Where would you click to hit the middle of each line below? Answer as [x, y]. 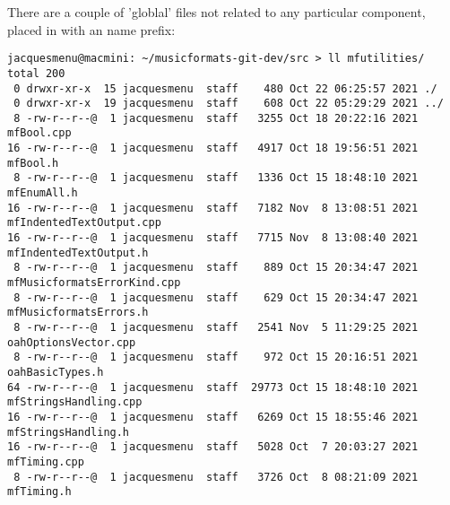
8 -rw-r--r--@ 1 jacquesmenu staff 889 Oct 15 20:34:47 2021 [216, 268]
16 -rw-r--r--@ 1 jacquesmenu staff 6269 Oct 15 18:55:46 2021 [213, 417]
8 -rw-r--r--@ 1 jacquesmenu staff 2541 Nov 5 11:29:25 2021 [216, 327]
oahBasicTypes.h [56, 372]
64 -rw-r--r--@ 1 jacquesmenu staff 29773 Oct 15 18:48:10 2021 [213, 387]
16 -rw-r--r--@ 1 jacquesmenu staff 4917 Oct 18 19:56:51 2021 [213, 148]
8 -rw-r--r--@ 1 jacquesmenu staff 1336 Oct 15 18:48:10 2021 [216, 178]
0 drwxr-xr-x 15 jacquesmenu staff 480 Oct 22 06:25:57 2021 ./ [225, 88]
